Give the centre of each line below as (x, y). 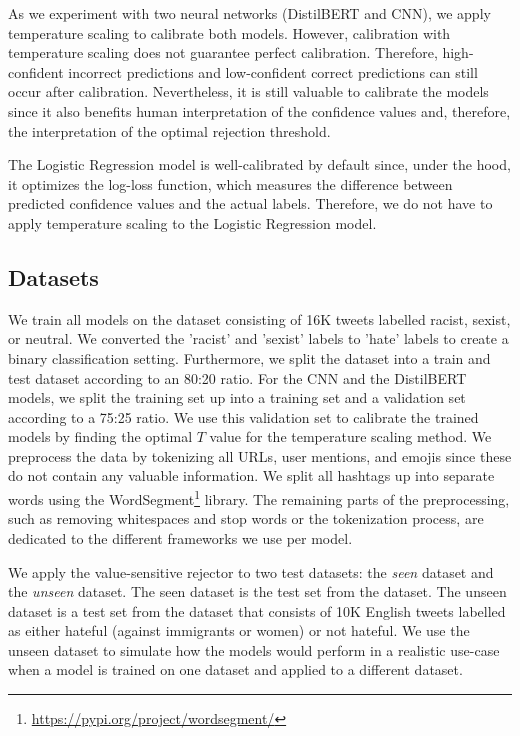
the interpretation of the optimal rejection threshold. (169, 130)
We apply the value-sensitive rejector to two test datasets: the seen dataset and (251, 571)
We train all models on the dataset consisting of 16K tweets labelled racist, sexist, (259, 318)
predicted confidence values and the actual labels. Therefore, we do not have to (250, 203)
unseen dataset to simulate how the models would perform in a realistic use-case (254, 649)
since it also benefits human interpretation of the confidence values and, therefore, (259, 110)
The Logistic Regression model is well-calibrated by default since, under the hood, (259, 164)
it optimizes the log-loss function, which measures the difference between (230, 183)
